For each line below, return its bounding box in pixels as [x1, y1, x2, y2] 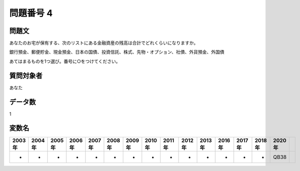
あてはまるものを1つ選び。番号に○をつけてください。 [9, 58, 120, 64]
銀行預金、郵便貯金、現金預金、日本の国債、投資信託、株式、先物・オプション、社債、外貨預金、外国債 [9, 49, 225, 55]
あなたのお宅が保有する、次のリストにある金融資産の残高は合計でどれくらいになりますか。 [9, 40, 198, 46]
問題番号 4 [9, 8, 53, 19]
